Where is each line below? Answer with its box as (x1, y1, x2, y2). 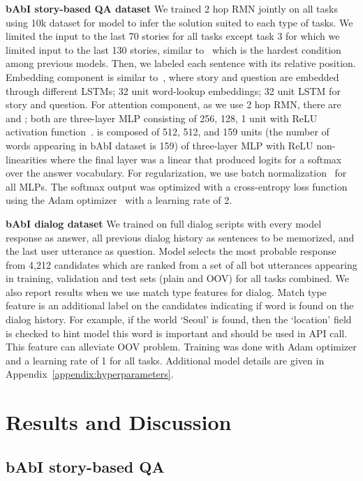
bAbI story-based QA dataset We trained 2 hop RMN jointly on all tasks (6, 1, 338, 15)
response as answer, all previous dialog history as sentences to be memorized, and (6, 230, 355, 244)
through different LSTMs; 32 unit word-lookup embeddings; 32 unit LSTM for (6, 83, 341, 98)
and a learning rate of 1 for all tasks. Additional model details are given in (6, 353, 325, 367)
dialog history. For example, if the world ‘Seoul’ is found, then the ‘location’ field (6, 312, 352, 327)
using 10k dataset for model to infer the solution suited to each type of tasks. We (6, 15, 353, 29)
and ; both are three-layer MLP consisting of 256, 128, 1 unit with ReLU (6, 110, 318, 125)
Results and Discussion (6, 408, 232, 436)
